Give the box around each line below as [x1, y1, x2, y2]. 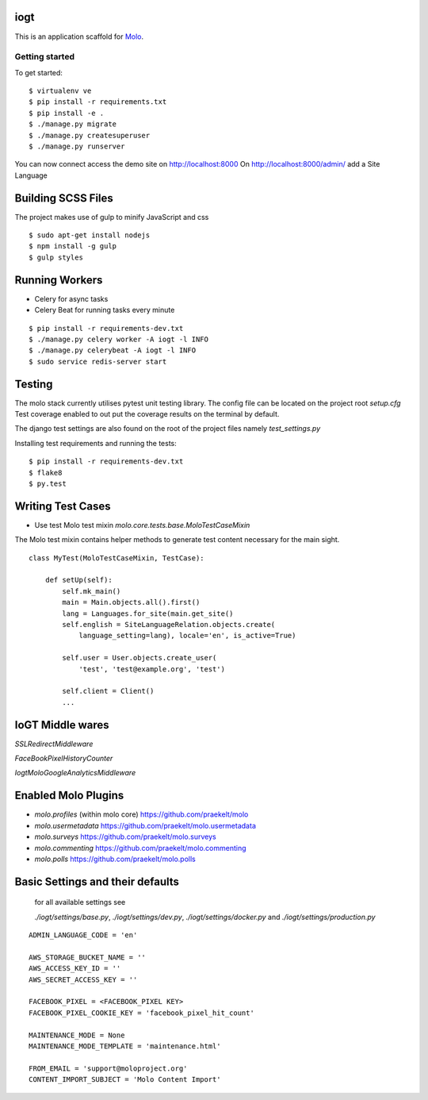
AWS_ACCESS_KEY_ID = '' [29, 964, 121, 973]
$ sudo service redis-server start [29, 357, 167, 366]
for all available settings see [34, 898, 126, 907]
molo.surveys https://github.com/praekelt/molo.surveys [34, 832, 217, 841]
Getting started [14, 52, 75, 63]
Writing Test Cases [14, 499, 111, 513]
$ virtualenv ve [29, 87, 92, 95]
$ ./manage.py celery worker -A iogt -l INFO [29, 334, 209, 344]
